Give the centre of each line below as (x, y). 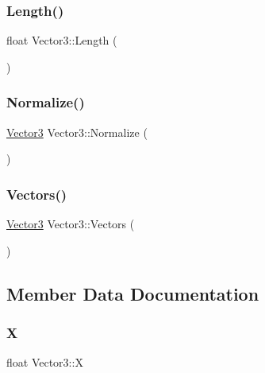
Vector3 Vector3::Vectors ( (71, 224)
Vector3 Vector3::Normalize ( (77, 132)
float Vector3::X (45, 362)
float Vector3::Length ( (62, 40)
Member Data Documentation (133, 293)
